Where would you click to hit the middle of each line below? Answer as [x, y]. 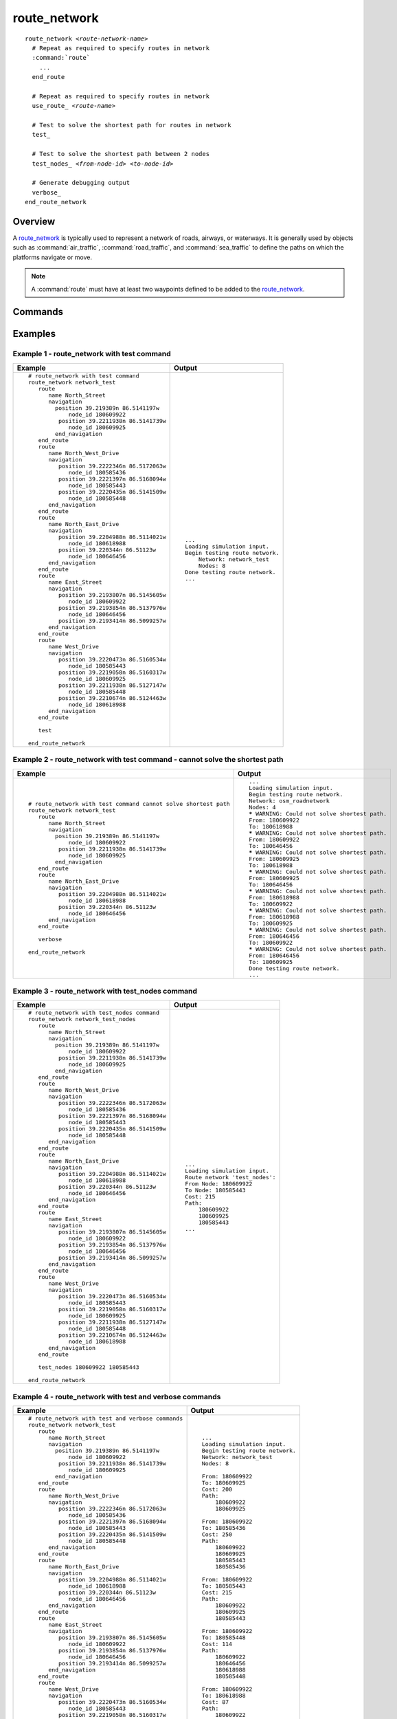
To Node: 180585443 [215, 1190]
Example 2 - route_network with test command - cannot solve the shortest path [148, 760]
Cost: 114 [217, 1644]
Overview [34, 221]
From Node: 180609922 [219, 1184]
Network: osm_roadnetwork [289, 801]
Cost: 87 [215, 1702]
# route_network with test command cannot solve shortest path [129, 804]
